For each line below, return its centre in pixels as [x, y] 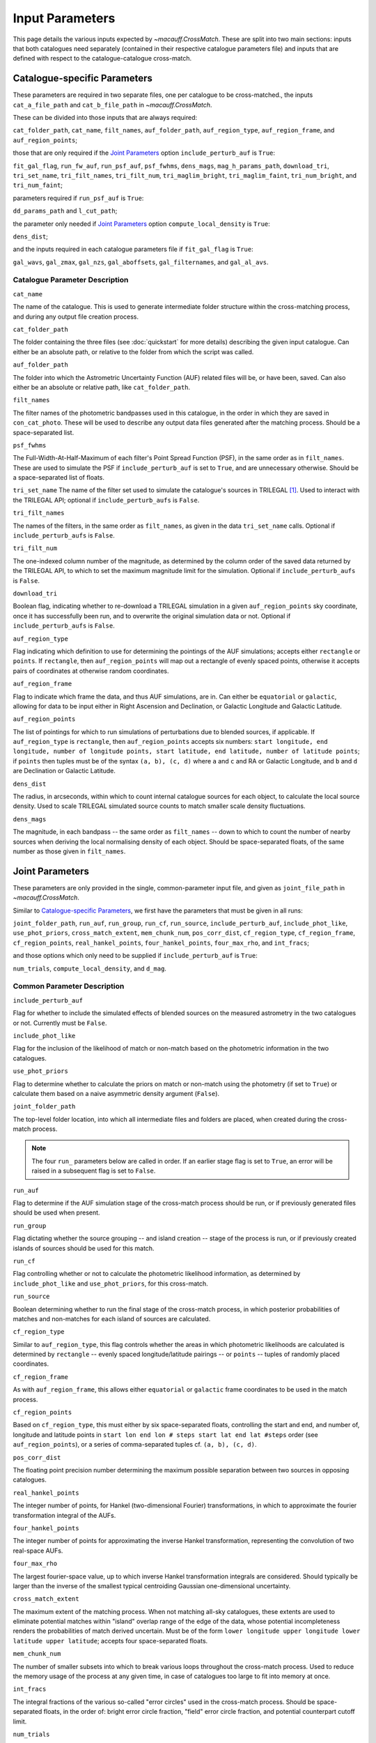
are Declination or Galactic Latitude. [64, 771]
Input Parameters [64, 18]
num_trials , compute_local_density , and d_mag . [90, 968]
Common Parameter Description [69, 987]
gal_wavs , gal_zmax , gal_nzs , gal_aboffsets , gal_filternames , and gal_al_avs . [141, 262]
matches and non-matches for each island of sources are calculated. [112, 1318]
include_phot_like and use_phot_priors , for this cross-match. [110, 1284]
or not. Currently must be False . [60, 1023]
